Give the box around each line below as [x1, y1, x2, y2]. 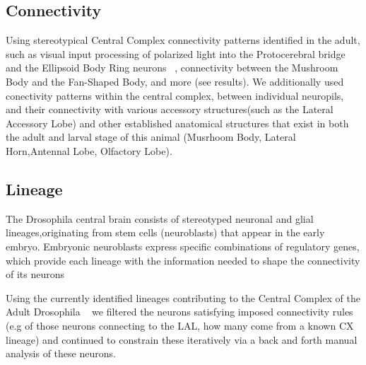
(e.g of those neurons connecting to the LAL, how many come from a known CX [6, 318, 354, 332]
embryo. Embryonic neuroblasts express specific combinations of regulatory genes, [6, 238, 360, 253]
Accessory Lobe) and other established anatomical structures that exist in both [6, 115, 349, 130]
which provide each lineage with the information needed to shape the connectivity [6, 253, 360, 267]
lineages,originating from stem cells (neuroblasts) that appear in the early [6, 225, 325, 240]
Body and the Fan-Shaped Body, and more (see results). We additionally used [6, 74, 344, 88]
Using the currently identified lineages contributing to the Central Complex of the [6, 290, 360, 305]
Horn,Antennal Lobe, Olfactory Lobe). [6, 143, 172, 158]
